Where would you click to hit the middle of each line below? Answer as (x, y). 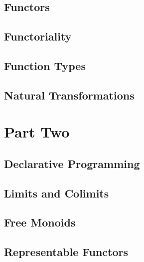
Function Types (45, 65)
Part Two (37, 132)
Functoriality (38, 36)
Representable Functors (66, 252)
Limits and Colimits (57, 193)
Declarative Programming (72, 163)
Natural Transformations (69, 95)
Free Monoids (40, 222)
